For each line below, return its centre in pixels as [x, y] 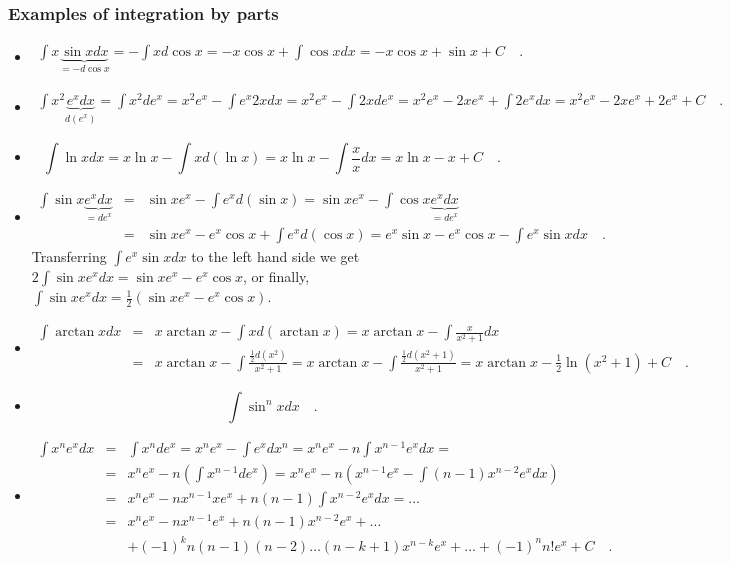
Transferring [69, 256]
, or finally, [276, 276]
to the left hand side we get [275, 256]
